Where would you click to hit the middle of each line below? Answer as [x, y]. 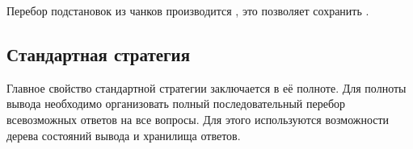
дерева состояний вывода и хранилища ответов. [124, 135]
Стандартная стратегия [99, 54]
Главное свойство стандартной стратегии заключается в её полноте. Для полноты [206, 87]
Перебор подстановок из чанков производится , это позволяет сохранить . [188, 10]
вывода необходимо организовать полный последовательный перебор [176, 103]
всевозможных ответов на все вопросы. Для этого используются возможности [198, 119]
